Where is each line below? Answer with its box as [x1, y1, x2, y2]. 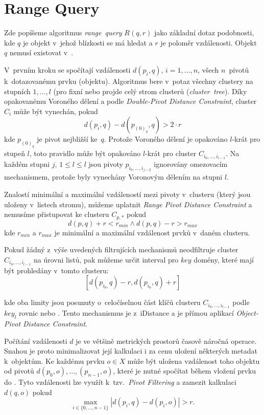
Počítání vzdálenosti [4, 335, 67, 346]
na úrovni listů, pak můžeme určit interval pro [33, 254, 179, 265]
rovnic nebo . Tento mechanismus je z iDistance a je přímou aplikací [19, 308, 234, 318]
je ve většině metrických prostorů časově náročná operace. [76, 335, 257, 346]
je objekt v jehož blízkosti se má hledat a [22, 37, 153, 48]
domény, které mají [194, 254, 254, 265]
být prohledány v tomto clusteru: [4, 265, 109, 275]
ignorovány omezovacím [154, 158, 228, 169]
